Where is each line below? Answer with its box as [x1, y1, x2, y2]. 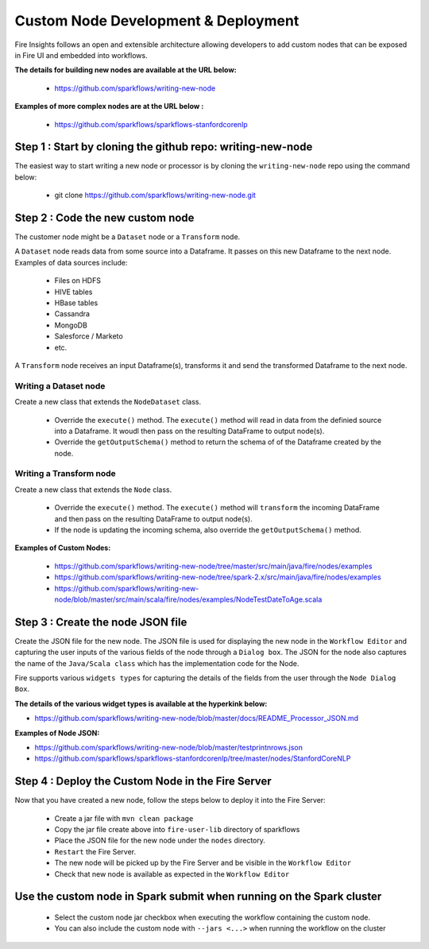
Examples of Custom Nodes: [14, 543, 111, 552]
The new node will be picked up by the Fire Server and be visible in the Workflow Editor [54, 858, 352, 868]
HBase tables [54, 298, 99, 308]
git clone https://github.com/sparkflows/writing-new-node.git [54, 191, 256, 200]
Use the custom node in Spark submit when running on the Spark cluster [14, 890, 382, 904]
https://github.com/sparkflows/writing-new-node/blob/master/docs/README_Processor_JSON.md [34, 714, 359, 723]
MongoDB [54, 320, 87, 330]
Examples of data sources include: [14, 258, 128, 267]
